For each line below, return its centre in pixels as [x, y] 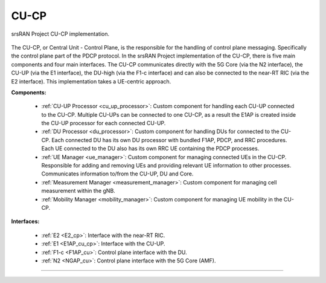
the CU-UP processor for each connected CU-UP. [104, 123]
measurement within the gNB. [78, 191]
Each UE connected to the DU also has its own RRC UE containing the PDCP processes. [150, 149]
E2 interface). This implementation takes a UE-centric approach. [91, 81]
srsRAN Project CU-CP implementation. [60, 34]
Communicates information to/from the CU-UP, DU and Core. [117, 174]
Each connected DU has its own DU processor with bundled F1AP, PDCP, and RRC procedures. [169, 140]
